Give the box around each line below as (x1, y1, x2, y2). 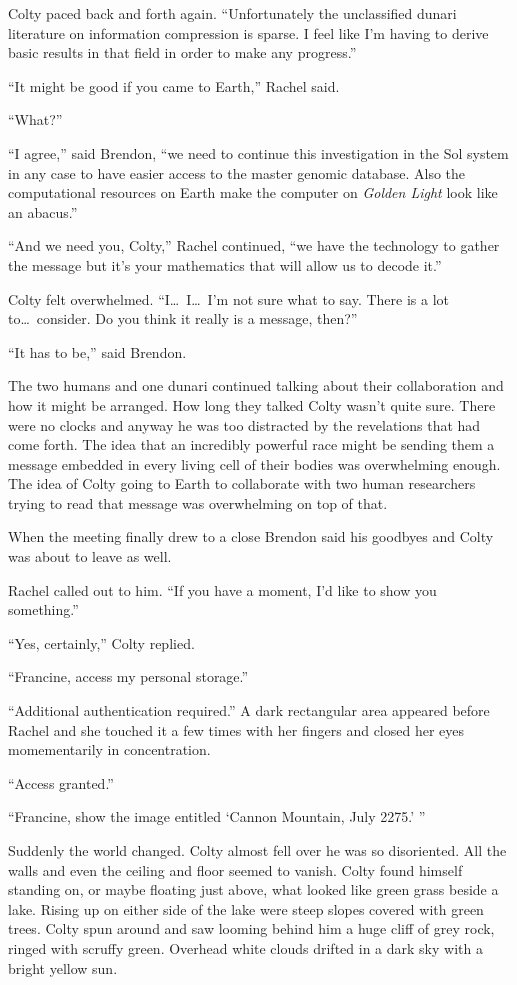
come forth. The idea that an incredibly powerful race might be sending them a (8, 434, 495, 455)
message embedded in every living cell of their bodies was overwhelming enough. (8, 453, 501, 474)
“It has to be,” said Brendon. (8, 341, 187, 362)
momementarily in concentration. (8, 739, 211, 760)
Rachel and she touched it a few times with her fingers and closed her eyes (8, 719, 465, 740)
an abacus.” (8, 201, 78, 222)
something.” (8, 599, 79, 620)
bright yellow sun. (8, 957, 118, 978)
